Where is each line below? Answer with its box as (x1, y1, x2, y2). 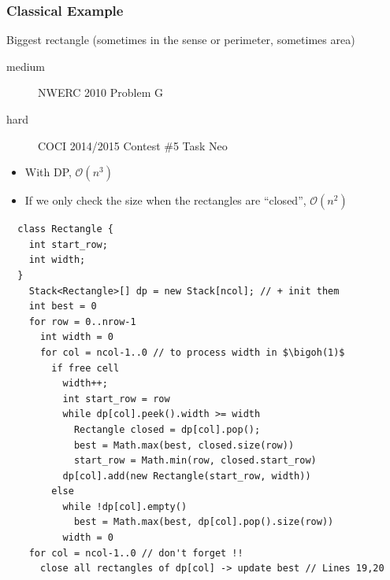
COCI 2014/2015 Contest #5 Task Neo (38, 137, 228, 153)
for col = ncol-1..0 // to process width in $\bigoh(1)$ (39, 346, 345, 358)
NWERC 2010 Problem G (38, 84, 163, 101)
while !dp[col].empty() (62, 501, 188, 512)
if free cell (51, 362, 120, 374)
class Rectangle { (17, 224, 114, 235)
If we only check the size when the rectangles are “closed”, (24, 192, 306, 209)
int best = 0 (28, 301, 97, 312)
